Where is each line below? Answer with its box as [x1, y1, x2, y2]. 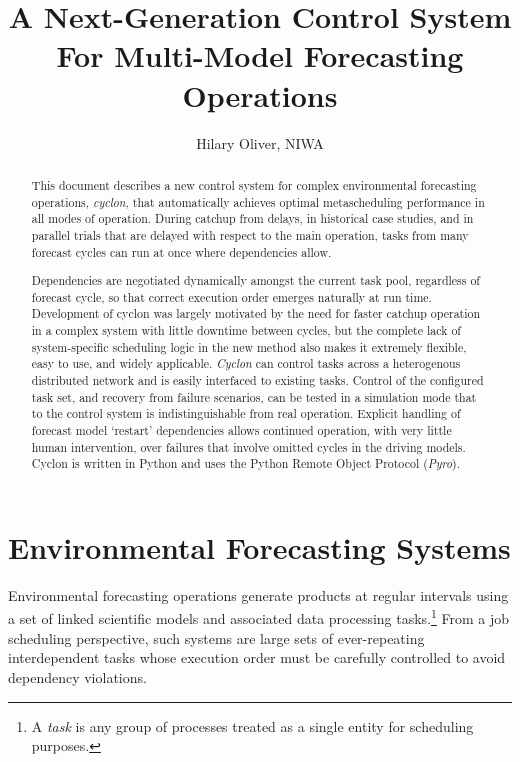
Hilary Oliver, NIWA [196, 132, 324, 153]
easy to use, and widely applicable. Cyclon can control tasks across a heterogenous [31, 355, 461, 372]
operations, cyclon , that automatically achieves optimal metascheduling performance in [31, 193, 485, 210]
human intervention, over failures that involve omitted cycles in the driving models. [31, 438, 466, 455]
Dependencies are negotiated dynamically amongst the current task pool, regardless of [31, 272, 481, 289]
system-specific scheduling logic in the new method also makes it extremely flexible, [31, 338, 467, 355]
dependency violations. [8, 666, 147, 687]
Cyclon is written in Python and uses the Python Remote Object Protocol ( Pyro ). [31, 455, 461, 472]
